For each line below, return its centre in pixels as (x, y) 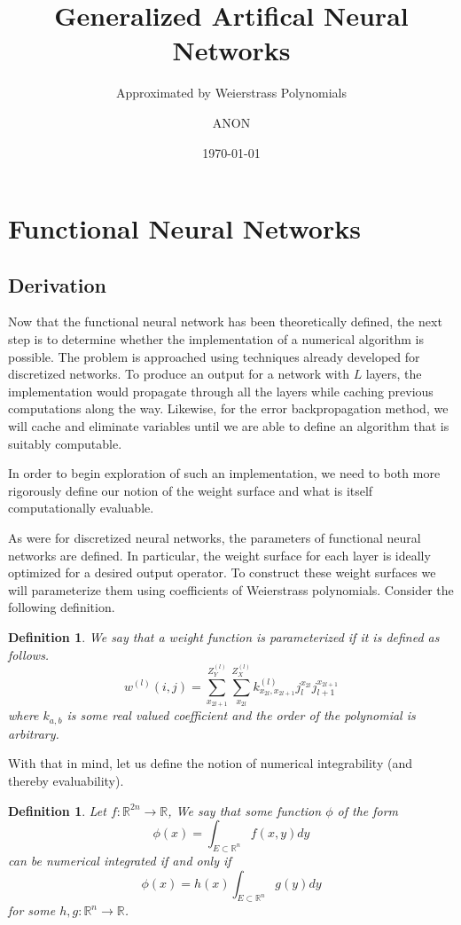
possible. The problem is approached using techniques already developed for (214, 356)
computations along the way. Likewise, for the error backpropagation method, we (228, 408)
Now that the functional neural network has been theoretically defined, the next (225, 321)
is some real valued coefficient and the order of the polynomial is (241, 715)
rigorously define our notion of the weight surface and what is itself (191, 490)
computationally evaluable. (81, 508)
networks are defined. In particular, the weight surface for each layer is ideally (219, 555)
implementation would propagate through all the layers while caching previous (221, 391)
